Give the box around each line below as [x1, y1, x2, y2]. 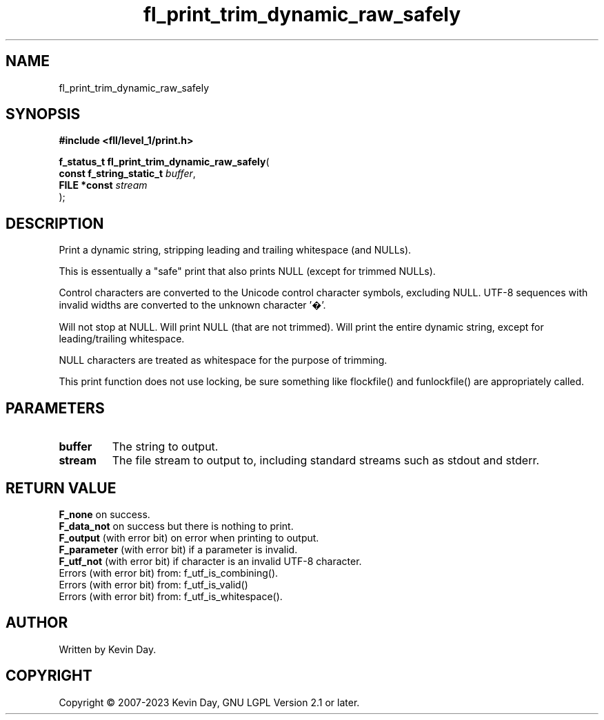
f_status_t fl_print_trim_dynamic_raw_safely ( [59, 156, 270, 168]
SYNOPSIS [6, 105, 81, 123]
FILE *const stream [59, 179, 148, 192]
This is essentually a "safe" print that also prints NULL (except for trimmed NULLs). [59, 265, 436, 278]
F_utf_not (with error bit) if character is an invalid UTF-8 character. [59, 555, 362, 567]
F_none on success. [59, 508, 150, 520]
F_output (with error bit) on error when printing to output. [59, 531, 319, 544]
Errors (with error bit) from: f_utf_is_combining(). [59, 566, 279, 579]
